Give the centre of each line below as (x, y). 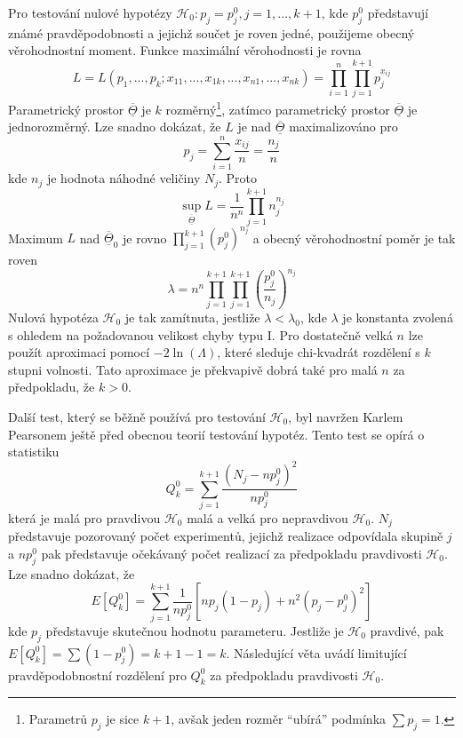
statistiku (34, 452)
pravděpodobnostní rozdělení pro (97, 675)
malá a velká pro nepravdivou (267, 517)
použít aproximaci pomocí (79, 352)
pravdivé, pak (407, 630)
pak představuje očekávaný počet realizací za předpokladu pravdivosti (231, 553)
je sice (123, 719)
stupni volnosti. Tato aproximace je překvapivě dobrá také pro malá (193, 369)
